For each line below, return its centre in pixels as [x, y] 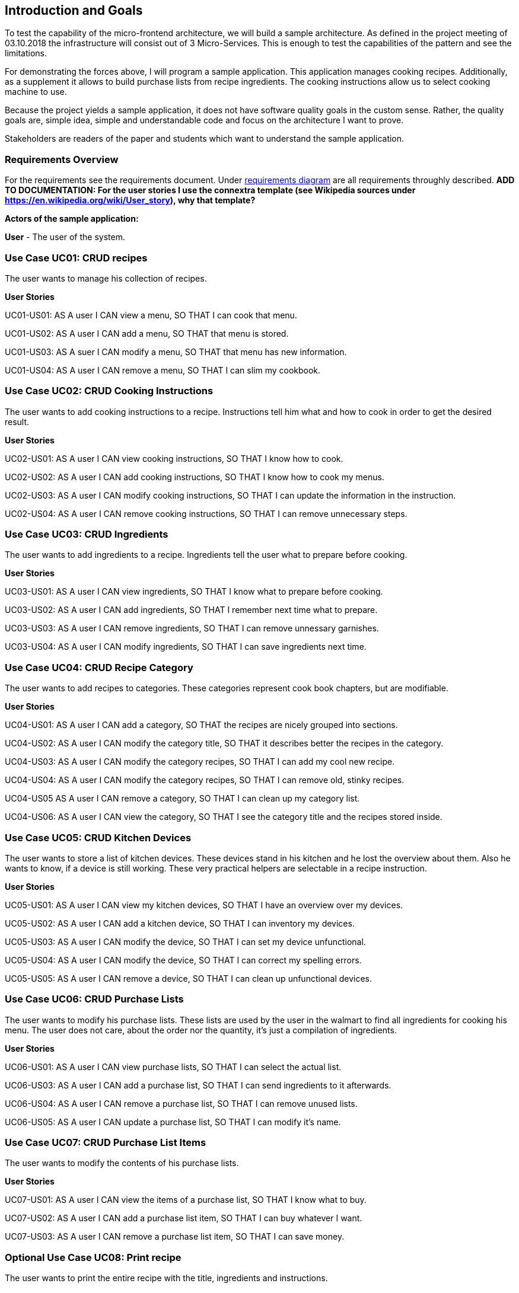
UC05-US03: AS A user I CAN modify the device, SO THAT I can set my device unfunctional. [185, 941]
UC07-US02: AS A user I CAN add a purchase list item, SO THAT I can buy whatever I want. [184, 1218]
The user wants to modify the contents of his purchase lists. [122, 1163]
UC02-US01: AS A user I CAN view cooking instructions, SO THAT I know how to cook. [174, 458]
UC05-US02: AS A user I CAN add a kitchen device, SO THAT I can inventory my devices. [180, 923]
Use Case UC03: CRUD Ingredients [87, 534]
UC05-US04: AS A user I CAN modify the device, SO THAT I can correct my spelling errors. [183, 960]
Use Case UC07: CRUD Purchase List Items [106, 1143]
